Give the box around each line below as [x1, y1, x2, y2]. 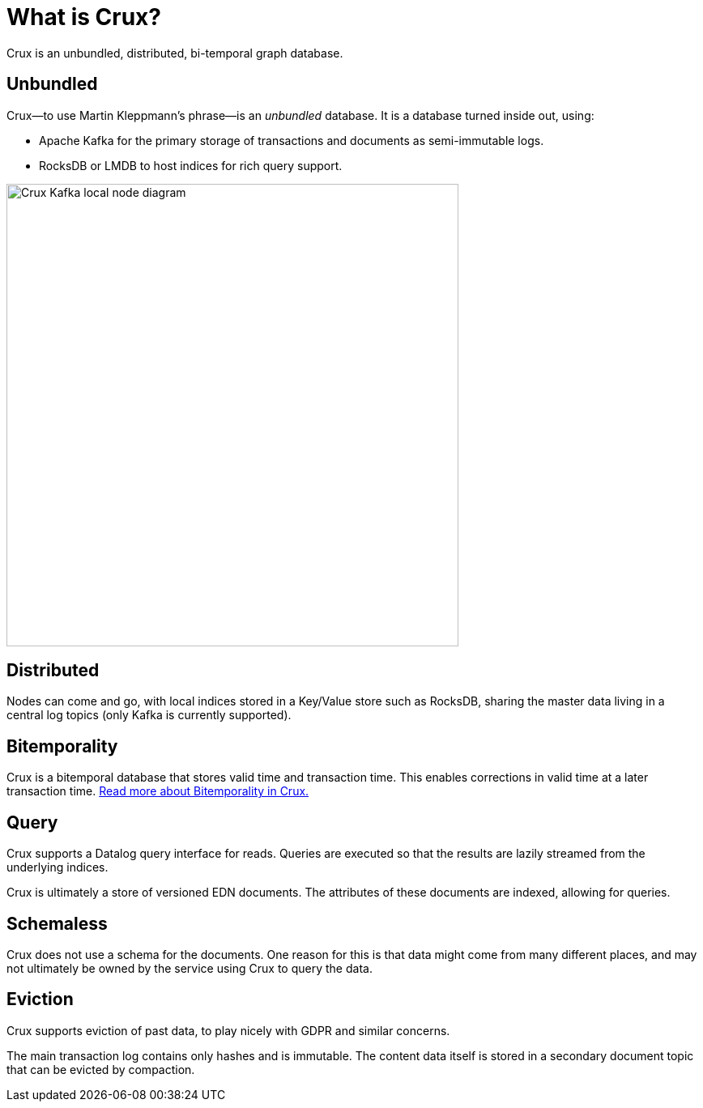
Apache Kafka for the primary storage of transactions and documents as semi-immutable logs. [39, 133, 544, 147]
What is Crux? [6, 3, 161, 31]
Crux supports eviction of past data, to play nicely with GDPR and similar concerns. [6, 1023, 450, 1038]
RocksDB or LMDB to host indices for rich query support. [39, 158, 343, 173]
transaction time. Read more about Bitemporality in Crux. [6, 784, 309, 799]
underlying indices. [6, 860, 109, 875]
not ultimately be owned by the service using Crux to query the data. [6, 961, 373, 975]
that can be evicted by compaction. [6, 1062, 195, 1076]
